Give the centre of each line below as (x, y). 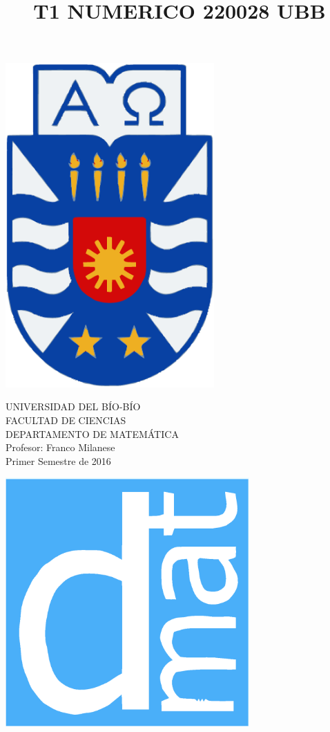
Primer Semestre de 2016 (58, 460)
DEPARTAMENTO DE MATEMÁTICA (92, 433)
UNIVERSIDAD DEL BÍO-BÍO (73, 406)
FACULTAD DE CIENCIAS (66, 420)
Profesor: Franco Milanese (60, 447)
